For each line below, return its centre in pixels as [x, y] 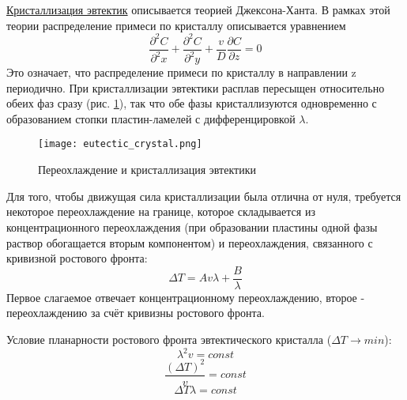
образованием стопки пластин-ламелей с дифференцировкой [151, 118]
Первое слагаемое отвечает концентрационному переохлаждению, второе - [186, 297]
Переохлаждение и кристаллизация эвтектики [147, 170]
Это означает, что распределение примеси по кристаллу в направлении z [181, 72]
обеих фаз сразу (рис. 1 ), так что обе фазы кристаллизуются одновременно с [192, 103]
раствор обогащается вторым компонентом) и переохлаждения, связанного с [190, 242]
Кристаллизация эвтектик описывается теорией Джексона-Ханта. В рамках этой [198, 9]
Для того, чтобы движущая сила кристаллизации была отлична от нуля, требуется [204, 196]
